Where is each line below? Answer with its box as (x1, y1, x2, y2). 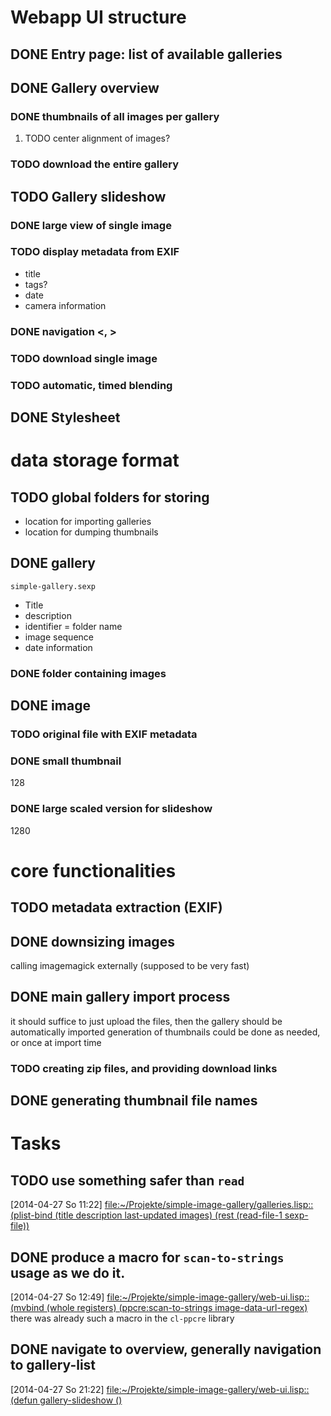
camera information (24, 299, 107, 311)
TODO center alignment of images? (24, 132, 171, 145)
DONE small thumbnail (10, 754, 122, 768)
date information (24, 641, 93, 653)
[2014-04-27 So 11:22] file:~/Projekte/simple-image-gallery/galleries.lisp (10, 1199, 309, 1211)
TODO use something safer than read (10, 1172, 245, 1189)
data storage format (10, 449, 180, 472)
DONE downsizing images (10, 933, 175, 950)
